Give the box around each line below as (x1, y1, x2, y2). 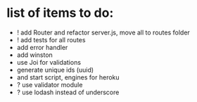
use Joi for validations (16, 58, 82, 66)
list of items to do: (6, 5, 114, 21)
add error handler (16, 43, 68, 51)
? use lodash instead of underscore (16, 88, 120, 96)
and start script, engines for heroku (16, 72, 120, 82)
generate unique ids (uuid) (16, 65, 94, 74)
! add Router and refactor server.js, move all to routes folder (16, 28, 191, 37)
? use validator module (16, 80, 83, 89)
